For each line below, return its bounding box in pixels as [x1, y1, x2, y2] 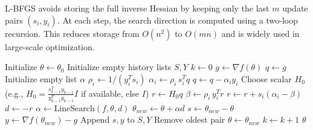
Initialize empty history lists [67, 60, 172, 73]
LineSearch [54, 104, 95, 113]
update [282, 2, 308, 14]
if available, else [80, 86, 140, 99]
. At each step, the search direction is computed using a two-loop [57, 13, 298, 26]
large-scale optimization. [5, 40, 95, 53]
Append [80, 113, 110, 126]
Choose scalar [241, 72, 292, 85]
